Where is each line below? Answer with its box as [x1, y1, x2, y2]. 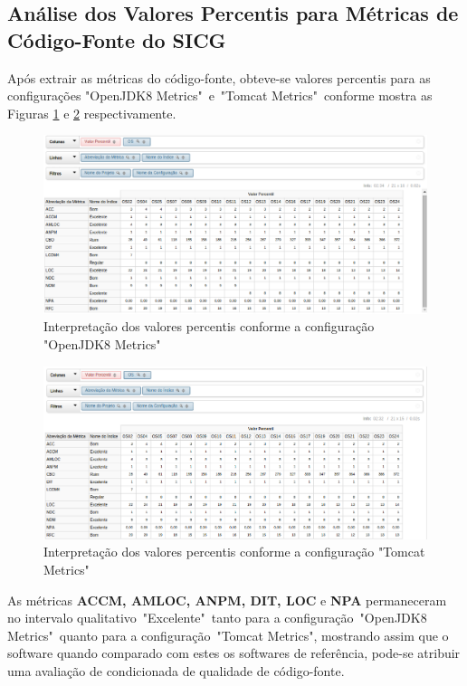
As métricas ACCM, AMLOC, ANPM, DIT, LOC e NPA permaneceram [7, 590, 447, 609]
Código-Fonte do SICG [7, 25, 226, 53]
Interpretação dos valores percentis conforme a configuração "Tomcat [43, 542, 425, 561]
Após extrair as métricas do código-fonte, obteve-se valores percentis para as [7, 68, 431, 87]
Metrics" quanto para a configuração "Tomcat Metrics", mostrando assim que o [7, 625, 449, 644]
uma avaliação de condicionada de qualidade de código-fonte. [7, 661, 345, 680]
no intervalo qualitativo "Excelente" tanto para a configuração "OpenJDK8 [7, 608, 427, 627]
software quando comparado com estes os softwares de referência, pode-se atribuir [7, 643, 461, 662]
